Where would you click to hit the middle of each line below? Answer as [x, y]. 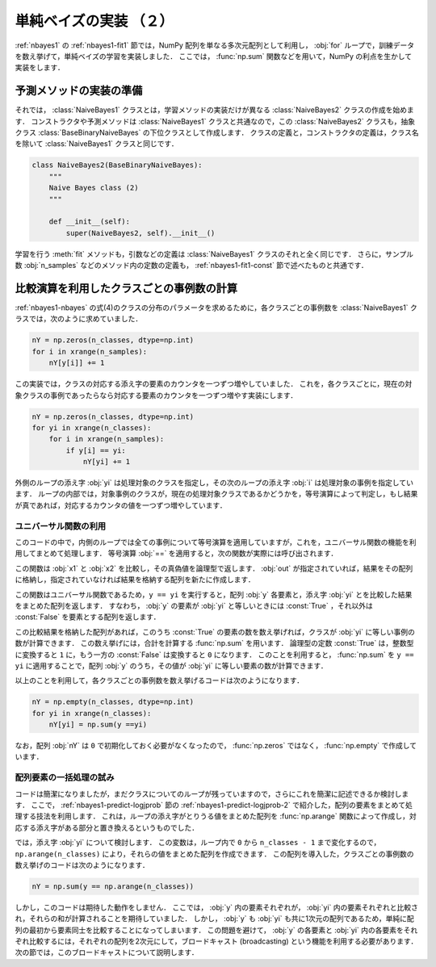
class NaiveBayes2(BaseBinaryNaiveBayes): [117, 165]
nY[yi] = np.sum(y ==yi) [98, 725]
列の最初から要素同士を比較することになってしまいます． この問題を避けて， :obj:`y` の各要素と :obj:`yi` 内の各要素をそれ [216, 930]
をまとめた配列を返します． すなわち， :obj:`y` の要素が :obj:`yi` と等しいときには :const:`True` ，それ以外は [194, 605]
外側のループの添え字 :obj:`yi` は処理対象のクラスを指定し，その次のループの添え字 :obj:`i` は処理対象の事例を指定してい [214, 483]
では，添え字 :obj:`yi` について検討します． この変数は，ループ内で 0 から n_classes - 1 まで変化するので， [198, 843]
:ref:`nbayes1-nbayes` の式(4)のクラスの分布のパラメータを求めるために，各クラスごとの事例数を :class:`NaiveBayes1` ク [216, 308]
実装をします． [40, 68]
